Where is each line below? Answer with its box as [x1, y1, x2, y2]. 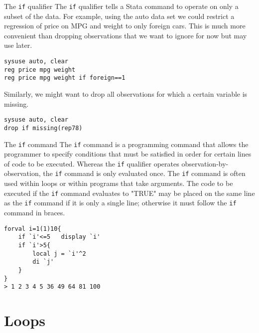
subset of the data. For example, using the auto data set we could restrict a [4, 10, 235, 21]
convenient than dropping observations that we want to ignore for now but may [4, 30, 247, 40]
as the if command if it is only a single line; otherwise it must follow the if [4, 197, 237, 208]
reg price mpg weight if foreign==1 [4, 74, 126, 82]
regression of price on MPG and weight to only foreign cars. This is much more [4, 20, 246, 31]
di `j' [32, 258, 54, 266]
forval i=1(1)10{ [4, 225, 61, 232]
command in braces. [4, 207, 65, 217]
